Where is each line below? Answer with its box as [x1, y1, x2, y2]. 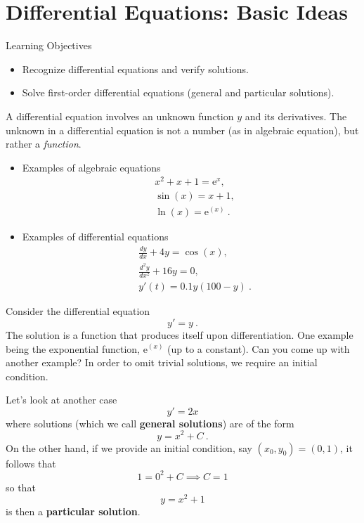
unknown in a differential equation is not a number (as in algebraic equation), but [6, 122, 359, 137]
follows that [6, 456, 56, 470]
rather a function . [6, 136, 82, 151]
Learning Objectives [6, 38, 92, 53]
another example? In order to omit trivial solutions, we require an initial [6, 355, 318, 370]
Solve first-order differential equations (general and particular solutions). [22, 85, 334, 100]
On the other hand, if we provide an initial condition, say [6, 440, 252, 455]
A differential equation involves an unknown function [6, 108, 234, 123]
